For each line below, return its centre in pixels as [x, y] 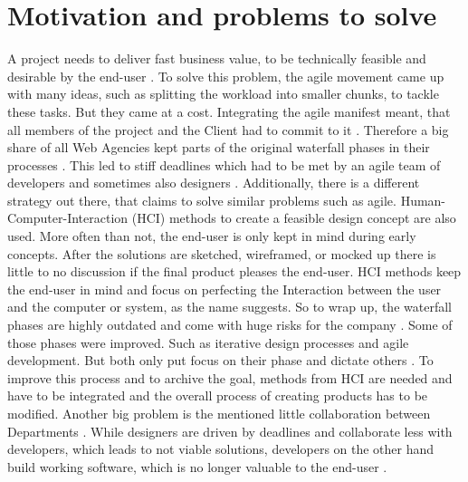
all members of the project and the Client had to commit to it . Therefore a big [228, 129]
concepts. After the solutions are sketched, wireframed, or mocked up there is [222, 253]
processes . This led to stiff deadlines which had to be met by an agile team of [224, 164]
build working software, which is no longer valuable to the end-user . [197, 466]
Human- [423, 200]
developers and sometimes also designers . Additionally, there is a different [214, 183]
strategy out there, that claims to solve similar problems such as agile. [202, 200]
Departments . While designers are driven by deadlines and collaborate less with [230, 431]
